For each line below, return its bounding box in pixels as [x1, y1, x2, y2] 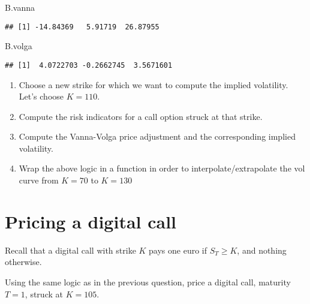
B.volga [5, 40, 32, 52]
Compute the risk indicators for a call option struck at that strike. [19, 110, 263, 122]
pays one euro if [149, 243, 207, 256]
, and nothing [237, 243, 287, 256]
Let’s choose [19, 90, 64, 103]
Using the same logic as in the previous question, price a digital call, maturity [5, 275, 291, 288]
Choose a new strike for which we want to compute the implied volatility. [19, 78, 288, 91]
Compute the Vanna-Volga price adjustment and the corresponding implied [19, 130, 296, 143]
